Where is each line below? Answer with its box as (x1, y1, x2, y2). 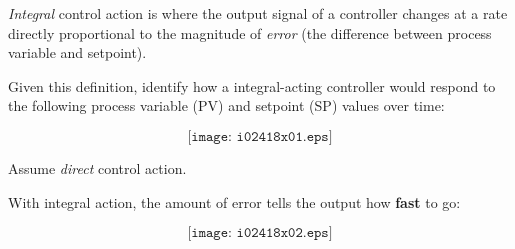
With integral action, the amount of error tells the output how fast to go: (8, 191, 461, 212)
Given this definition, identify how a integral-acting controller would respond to (8, 75, 496, 96)
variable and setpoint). (8, 42, 147, 63)
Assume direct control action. (8, 157, 187, 178)
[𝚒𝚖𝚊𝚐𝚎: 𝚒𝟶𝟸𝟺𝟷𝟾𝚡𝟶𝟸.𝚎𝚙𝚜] (187, 226, 333, 241)
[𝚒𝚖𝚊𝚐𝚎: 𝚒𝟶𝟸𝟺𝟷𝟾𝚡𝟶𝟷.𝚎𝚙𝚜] (187, 129, 333, 144)
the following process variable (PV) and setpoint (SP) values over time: (8, 95, 445, 116)
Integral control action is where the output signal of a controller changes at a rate (8, 3, 508, 23)
